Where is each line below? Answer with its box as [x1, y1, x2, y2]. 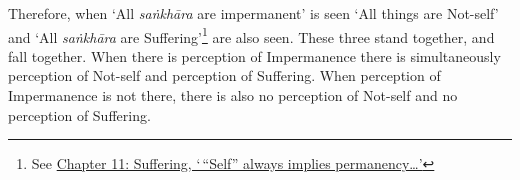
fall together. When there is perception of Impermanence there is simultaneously [8, 45, 501, 66]
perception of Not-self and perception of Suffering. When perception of [8, 65, 441, 86]
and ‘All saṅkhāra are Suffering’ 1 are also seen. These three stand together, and [8, 23, 495, 47]
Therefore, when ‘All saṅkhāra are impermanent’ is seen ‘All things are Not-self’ [8, 3, 499, 23]
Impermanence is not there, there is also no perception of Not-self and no [8, 85, 458, 106]
